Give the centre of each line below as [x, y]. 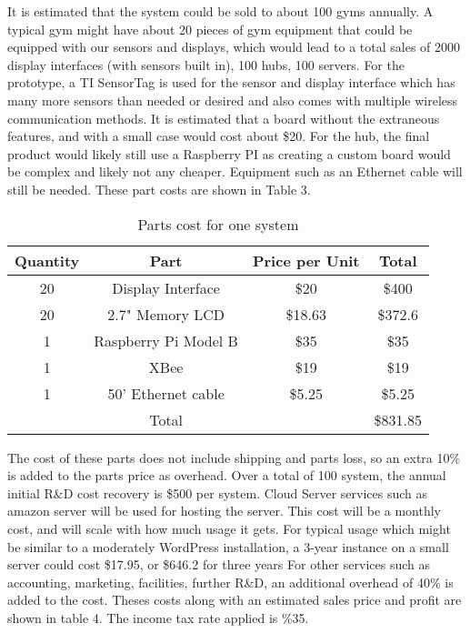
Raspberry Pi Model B [166, 340]
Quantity [47, 260]
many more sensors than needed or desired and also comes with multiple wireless [233, 100]
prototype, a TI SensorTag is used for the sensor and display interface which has [231, 82]
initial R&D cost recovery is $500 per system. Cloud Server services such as [217, 492]
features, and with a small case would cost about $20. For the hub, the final [219, 136]
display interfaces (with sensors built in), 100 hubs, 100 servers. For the [206, 64]
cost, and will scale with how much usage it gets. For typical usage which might [229, 528]
